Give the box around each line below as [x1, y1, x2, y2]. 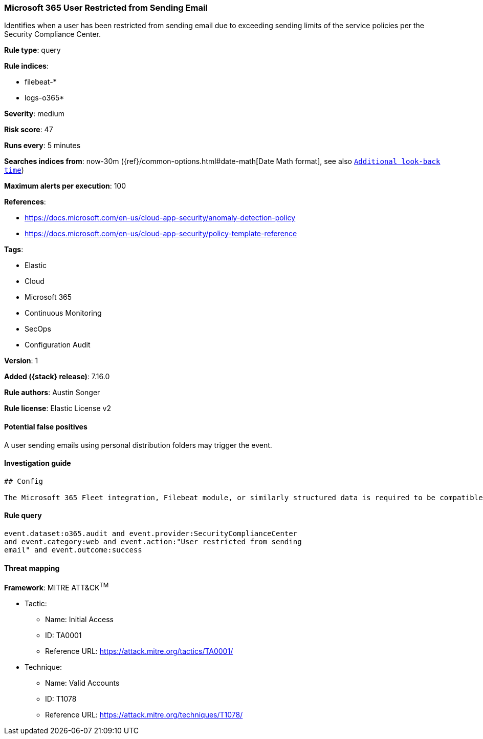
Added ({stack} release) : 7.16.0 [4, 372, 110, 381]
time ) [4, 166, 24, 175]
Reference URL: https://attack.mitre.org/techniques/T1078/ [45, 710, 243, 719]
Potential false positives [4, 422, 87, 431]
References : [4, 197, 46, 207]
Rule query [4, 511, 42, 520]
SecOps [25, 324, 51, 334]
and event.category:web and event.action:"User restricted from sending [4, 538, 302, 546]
